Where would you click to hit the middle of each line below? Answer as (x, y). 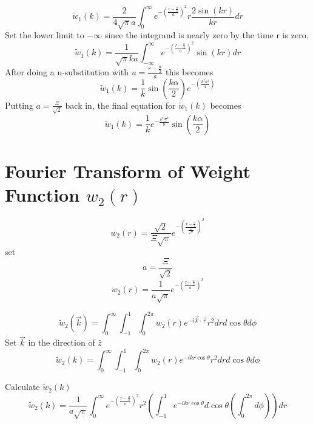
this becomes (189, 71)
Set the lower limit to (45, 35)
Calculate (22, 387)
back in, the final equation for (120, 105)
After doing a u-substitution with (67, 71)
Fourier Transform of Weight (128, 170)
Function (42, 194)
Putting (19, 105)
